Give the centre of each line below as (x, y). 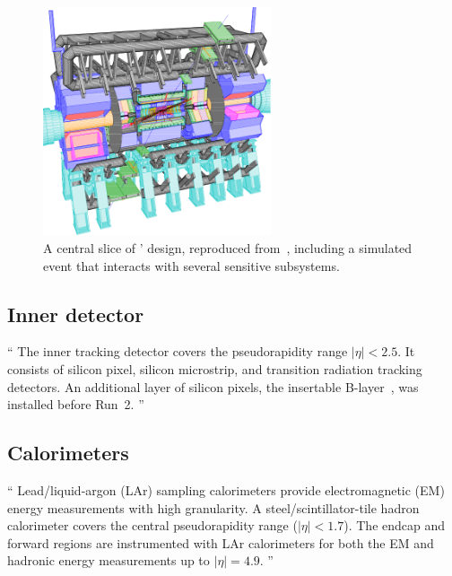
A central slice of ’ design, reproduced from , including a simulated (228, 247)
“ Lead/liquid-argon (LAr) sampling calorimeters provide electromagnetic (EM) (226, 489)
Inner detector (76, 314)
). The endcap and (395, 525)
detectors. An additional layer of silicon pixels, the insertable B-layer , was (213, 386)
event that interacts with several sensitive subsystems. (191, 265)
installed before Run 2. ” (76, 404)
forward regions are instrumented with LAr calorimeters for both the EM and (221, 542)
